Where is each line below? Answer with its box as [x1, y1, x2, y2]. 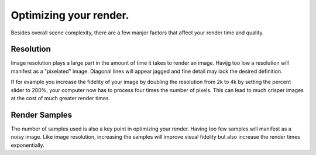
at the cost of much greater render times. [11, 95, 111, 102]
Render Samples [11, 110, 73, 119]
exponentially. [11, 142, 45, 149]
